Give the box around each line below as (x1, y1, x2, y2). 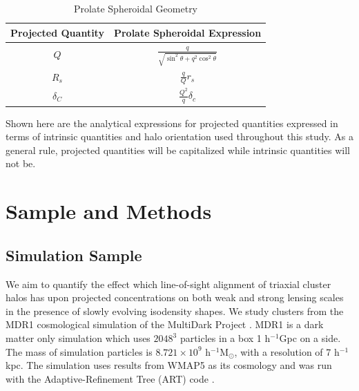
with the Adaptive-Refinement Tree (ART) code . (6, 371, 215, 385)
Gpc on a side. (279, 331, 341, 345)
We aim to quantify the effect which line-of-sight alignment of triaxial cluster (6, 276, 331, 291)
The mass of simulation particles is (6, 344, 153, 359)
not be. (6, 156, 36, 171)
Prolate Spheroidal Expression (113, 25, 262, 39)
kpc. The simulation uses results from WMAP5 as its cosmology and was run (6, 358, 332, 372)
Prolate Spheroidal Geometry (74, 1, 198, 15)
